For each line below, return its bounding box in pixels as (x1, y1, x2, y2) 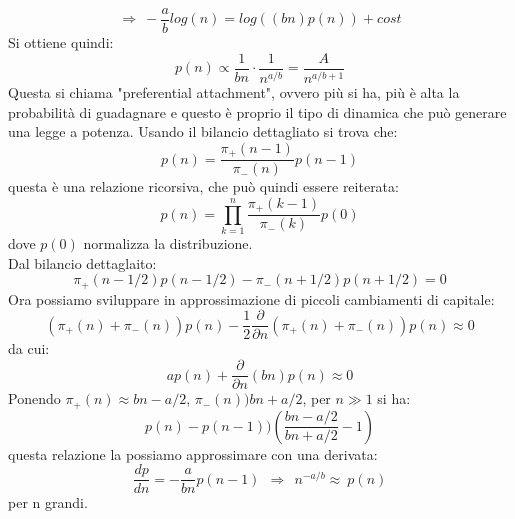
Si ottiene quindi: (8, 32, 114, 53)
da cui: (8, 338, 50, 359)
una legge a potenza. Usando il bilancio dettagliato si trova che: (8, 121, 398, 142)
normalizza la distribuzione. (83, 233, 253, 254)
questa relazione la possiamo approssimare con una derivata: (8, 443, 378, 464)
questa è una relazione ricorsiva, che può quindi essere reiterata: (8, 176, 399, 197)
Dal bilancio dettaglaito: (8, 252, 157, 273)
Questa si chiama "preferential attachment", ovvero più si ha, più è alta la (8, 82, 460, 103)
